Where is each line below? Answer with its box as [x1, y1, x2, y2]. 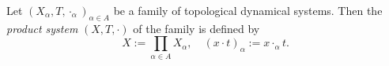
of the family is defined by [133, 20, 260, 36]
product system [6, 20, 78, 36]
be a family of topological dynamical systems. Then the [113, 2, 383, 18]
